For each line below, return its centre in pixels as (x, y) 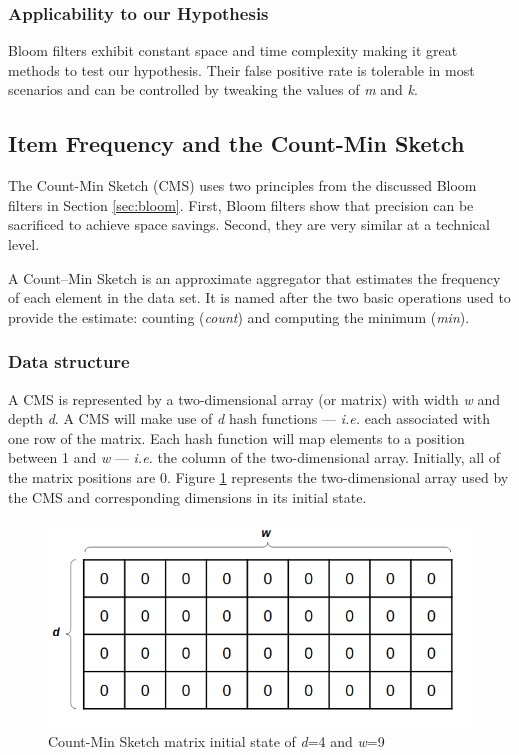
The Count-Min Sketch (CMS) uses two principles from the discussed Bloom (242, 185)
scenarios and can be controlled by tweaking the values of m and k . (213, 89)
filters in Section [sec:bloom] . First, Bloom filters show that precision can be (241, 204)
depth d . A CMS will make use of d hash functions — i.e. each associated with (249, 418)
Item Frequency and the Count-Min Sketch (236, 143)
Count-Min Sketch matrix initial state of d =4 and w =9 (216, 741)
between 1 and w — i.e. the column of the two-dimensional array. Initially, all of (254, 457)
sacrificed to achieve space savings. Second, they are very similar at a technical (249, 224)
